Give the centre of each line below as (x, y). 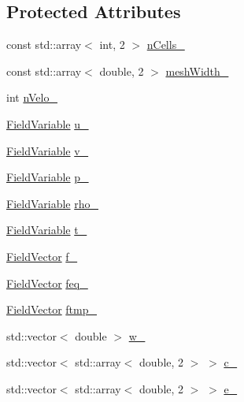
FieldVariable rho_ (52, 203)
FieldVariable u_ (48, 123)
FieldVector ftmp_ (52, 309)
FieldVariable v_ (48, 150)
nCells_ (166, 45)
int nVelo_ (32, 97)
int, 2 (112, 45)
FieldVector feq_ (47, 283)
